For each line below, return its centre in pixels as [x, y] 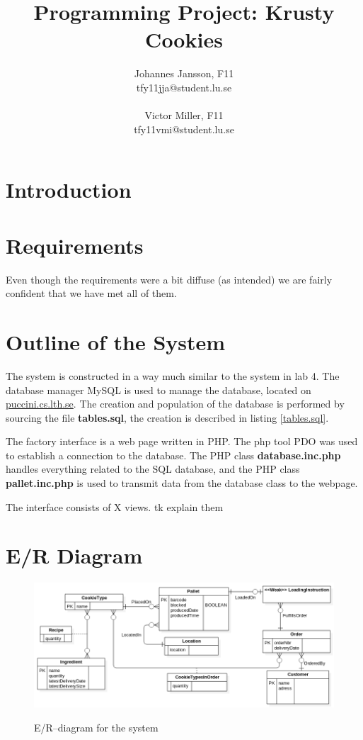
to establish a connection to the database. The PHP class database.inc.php [173, 455]
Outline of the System [116, 341]
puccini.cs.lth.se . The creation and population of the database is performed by [175, 404]
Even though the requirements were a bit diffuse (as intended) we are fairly [169, 279]
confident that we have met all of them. [91, 293]
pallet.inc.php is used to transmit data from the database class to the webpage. [182, 483]
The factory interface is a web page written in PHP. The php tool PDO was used [182, 441]
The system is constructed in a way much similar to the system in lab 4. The [173, 375]
